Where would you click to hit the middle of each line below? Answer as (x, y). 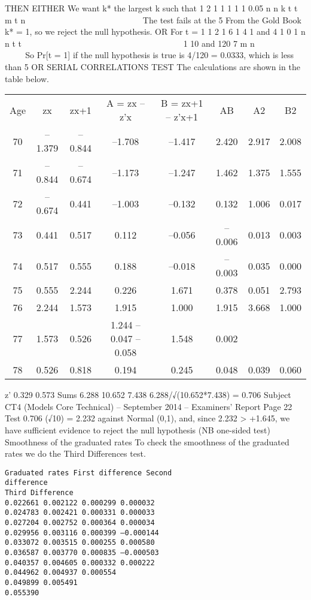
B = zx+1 (182, 103)
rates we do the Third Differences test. (75, 453)
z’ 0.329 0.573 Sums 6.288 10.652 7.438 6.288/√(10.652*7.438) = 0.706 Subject (148, 395)
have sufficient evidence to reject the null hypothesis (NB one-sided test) (138, 429)
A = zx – (126, 103)
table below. (27, 78)
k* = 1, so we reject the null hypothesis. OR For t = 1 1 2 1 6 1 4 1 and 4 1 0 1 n (155, 31)
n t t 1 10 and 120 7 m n (130, 43)
